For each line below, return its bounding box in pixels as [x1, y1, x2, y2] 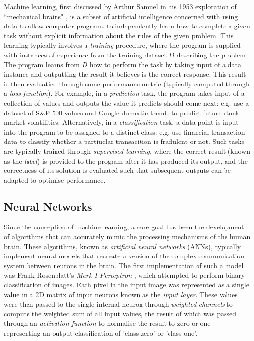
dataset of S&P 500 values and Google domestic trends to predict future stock [4, 107, 239, 117]
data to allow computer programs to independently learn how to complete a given [4, 21, 250, 31]
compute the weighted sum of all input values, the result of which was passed [4, 308, 236, 318]
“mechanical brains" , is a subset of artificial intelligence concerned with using [4, 11, 238, 21]
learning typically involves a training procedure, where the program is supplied [4, 40, 241, 50]
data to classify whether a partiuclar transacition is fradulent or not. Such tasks [4, 136, 245, 146]
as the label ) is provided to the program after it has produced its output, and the [4, 155, 248, 166]
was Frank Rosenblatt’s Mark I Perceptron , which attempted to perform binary [4, 270, 245, 280]
